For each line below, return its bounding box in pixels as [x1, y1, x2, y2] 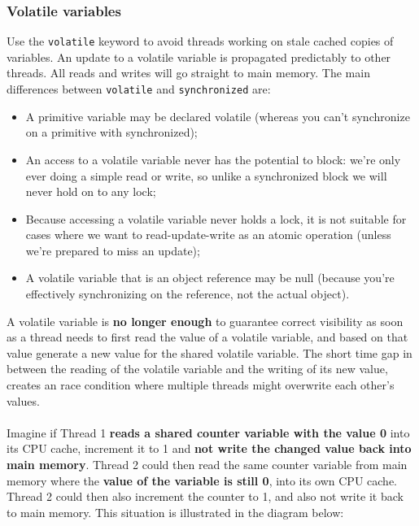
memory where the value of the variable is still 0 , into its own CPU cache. [7, 472, 397, 489]
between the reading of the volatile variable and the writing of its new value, [7, 360, 388, 377]
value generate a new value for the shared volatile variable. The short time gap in [7, 344, 412, 361]
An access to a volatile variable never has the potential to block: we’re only [25, 150, 401, 167]
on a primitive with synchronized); [25, 124, 198, 141]
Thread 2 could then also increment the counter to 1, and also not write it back [7, 488, 404, 505]
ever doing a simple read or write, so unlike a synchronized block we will [25, 167, 387, 184]
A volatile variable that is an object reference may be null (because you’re [25, 269, 395, 286]
